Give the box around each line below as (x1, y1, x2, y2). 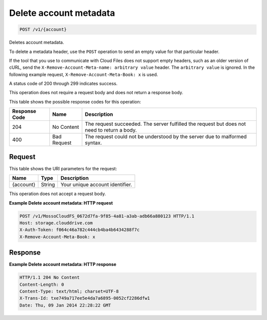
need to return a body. (85, 127, 137, 134)
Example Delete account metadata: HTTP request (9, 200, 113, 206)
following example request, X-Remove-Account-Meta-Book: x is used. (9, 71, 158, 77)
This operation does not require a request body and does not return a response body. (9, 90, 183, 96)
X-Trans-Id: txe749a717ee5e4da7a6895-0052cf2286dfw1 (19, 295, 150, 301)
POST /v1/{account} (19, 27, 67, 32)
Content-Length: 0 (19, 281, 64, 287)
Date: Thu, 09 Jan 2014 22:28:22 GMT (19, 302, 111, 308)
